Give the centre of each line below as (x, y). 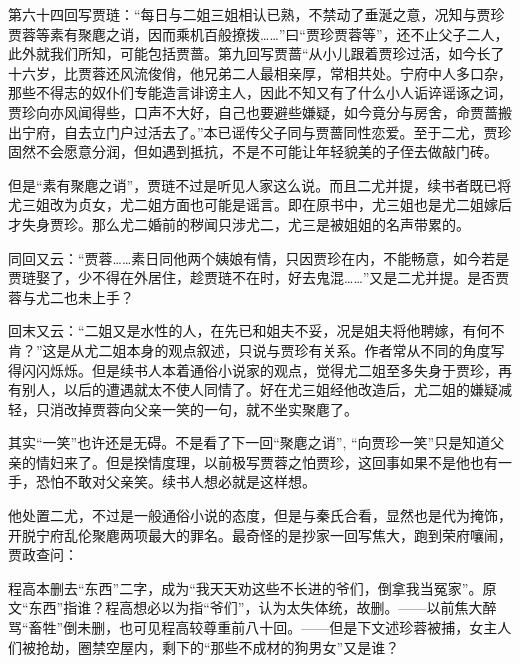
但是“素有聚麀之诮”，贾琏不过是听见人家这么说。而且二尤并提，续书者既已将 (260, 184)
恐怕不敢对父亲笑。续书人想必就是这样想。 (175, 481)
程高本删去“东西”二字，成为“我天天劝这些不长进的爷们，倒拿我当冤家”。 (245, 587)
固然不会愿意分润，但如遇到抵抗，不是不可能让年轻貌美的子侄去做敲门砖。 (253, 151)
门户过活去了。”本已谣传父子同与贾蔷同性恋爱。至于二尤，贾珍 (308, 131)
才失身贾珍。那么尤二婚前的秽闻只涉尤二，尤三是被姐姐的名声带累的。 (239, 223)
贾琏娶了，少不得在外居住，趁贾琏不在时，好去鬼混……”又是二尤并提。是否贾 (259, 277)
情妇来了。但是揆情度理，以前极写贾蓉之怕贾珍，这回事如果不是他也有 (266, 461)
